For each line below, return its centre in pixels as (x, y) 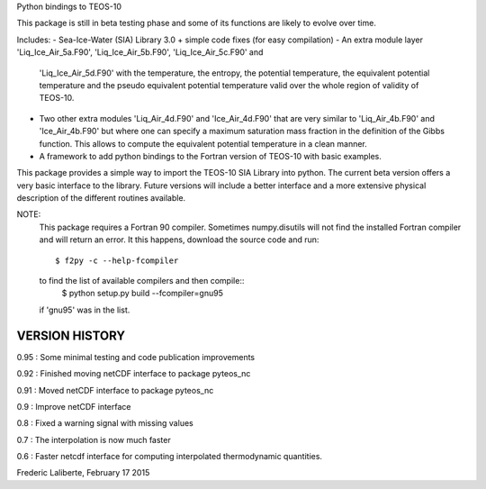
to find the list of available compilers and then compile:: (142, 281)
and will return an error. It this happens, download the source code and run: (179, 240)
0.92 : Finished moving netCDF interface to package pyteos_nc (134, 374)
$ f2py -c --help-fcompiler (117, 260)
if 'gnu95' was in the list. (85, 310)
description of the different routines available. (101, 198)
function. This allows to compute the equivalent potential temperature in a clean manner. (203, 143)
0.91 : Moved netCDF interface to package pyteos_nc (115, 390)
